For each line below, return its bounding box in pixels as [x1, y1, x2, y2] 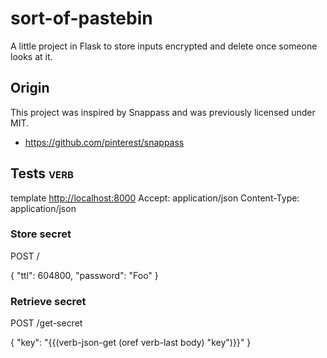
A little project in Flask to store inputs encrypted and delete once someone [10, 40, 318, 52]
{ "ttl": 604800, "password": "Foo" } [10, 269, 159, 281]
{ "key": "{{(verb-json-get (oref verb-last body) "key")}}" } [10, 337, 252, 349]
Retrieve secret [10, 294, 87, 308]
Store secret [10, 227, 72, 241]
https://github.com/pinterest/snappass [24, 136, 185, 148]
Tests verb [10, 165, 75, 182]
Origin [10, 80, 50, 97]
